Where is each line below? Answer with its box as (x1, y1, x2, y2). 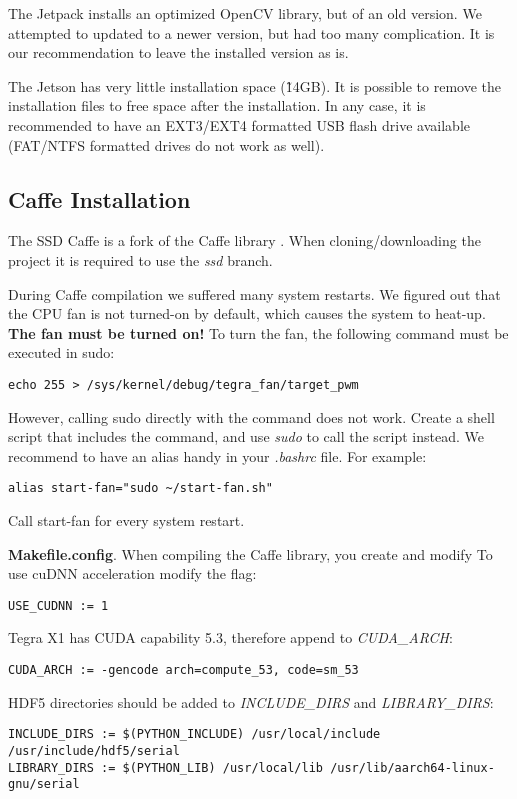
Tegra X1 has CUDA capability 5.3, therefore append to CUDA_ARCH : (8, 627, 453, 648)
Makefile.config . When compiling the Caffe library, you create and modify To (8, 543, 493, 564)
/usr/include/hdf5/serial (8, 743, 180, 758)
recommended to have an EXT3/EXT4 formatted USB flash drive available (8, 114, 470, 135)
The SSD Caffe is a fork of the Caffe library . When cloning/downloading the (8, 230, 481, 251)
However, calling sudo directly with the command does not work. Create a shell (8, 406, 495, 427)
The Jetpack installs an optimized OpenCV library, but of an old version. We (8, 3, 482, 23)
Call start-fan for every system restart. (8, 510, 245, 531)
